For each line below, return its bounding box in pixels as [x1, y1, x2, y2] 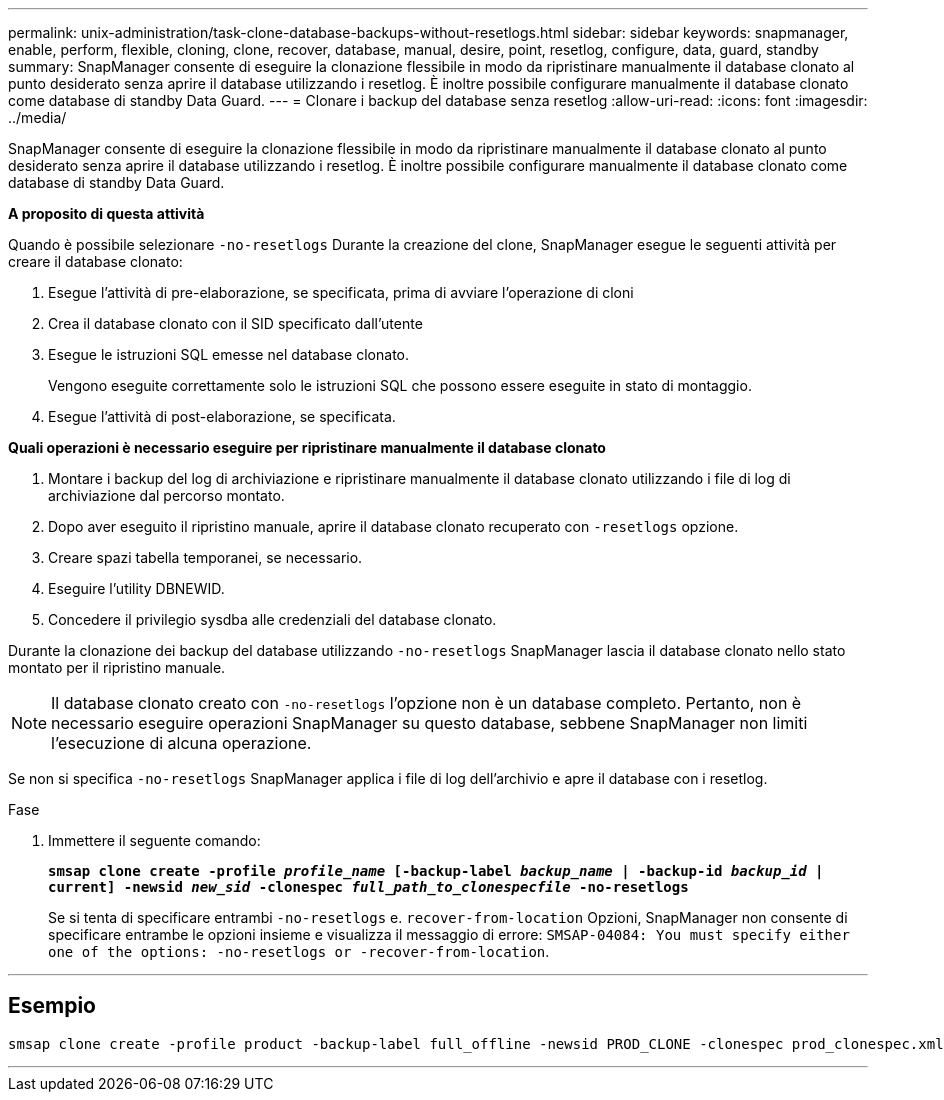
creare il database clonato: [8, 253, 183, 270]
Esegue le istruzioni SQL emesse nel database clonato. [48, 346, 410, 363]
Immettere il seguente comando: [48, 832, 261, 849]
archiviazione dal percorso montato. [48, 487, 285, 504]
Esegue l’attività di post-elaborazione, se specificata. [48, 408, 396, 425]
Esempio [8, 993, 96, 1019]
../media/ [8, 109, 67, 126]
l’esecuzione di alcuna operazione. [51, 733, 312, 753]
